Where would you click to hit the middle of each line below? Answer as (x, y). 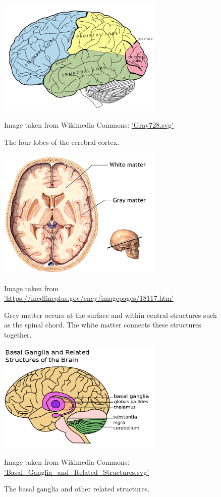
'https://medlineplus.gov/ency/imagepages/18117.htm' (89, 298)
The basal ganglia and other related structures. (77, 489)
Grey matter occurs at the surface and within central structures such (111, 315)
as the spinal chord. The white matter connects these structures (103, 325)
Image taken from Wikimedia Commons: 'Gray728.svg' (89, 125)
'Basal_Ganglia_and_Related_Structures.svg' (77, 472)
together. (18, 335)
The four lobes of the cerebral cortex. (62, 142)
